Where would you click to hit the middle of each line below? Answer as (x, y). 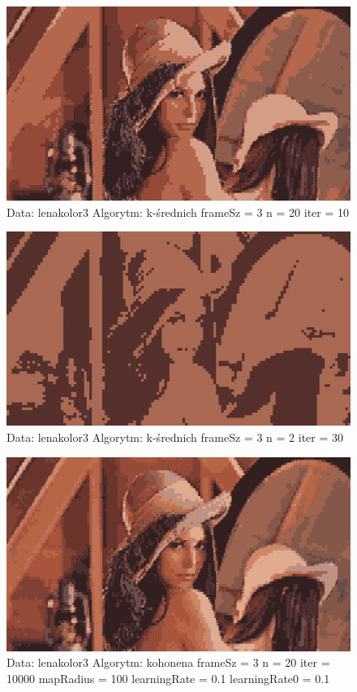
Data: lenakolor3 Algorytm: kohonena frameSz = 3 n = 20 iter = (168, 662)
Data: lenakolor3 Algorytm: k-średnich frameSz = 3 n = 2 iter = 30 (175, 437)
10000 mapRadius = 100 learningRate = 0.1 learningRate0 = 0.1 (168, 678)
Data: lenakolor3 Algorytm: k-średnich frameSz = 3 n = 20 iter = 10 (178, 212)
